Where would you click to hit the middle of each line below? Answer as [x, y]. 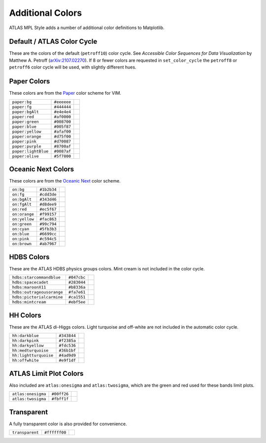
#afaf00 [63, 131]
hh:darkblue [25, 336]
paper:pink [24, 141]
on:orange [23, 214]
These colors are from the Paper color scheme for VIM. [65, 93]
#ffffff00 [55, 432]
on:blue [21, 234]
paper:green [25, 122]
